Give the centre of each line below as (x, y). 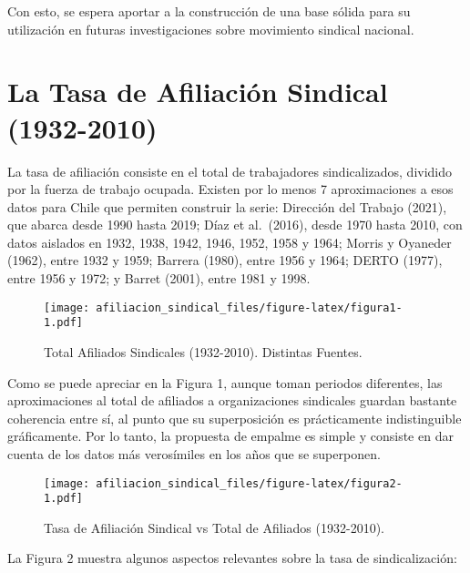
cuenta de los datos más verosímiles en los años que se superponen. (194, 453)
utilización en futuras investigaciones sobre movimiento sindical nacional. (211, 29)
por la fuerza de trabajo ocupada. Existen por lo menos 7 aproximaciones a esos (230, 189)
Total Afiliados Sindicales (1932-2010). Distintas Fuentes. (203, 351)
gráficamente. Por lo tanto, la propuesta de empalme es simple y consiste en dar (230, 436)
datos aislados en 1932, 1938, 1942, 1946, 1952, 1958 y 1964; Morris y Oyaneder (230, 242)
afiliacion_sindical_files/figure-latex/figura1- (249, 307)
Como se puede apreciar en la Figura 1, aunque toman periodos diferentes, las (225, 382)
